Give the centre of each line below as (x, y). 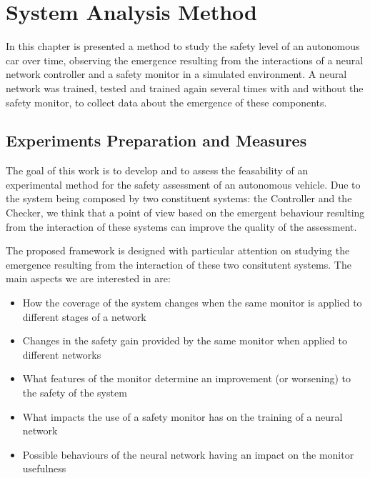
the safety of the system (75, 393)
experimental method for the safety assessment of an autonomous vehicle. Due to (183, 184)
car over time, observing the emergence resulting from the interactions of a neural (185, 60)
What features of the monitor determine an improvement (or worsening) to (187, 378)
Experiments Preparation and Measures (156, 140)
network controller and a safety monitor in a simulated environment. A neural (176, 74)
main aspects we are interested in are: (88, 278)
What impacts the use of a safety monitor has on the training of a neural (182, 416)
